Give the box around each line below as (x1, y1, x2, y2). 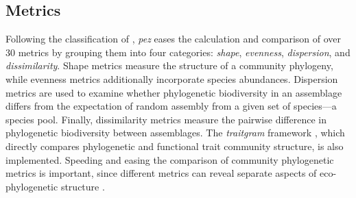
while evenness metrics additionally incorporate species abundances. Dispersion (5, 71, 338, 86)
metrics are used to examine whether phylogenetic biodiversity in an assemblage (5, 85, 342, 99)
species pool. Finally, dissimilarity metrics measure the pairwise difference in (5, 112, 327, 126)
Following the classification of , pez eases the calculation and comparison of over (5, 32, 342, 46)
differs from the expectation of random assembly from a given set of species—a (5, 99, 337, 113)
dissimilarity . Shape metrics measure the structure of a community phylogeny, (5, 58, 333, 73)
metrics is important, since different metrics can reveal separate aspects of (5, 166, 317, 180)
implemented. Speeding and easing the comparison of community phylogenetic (5, 152, 334, 166)
